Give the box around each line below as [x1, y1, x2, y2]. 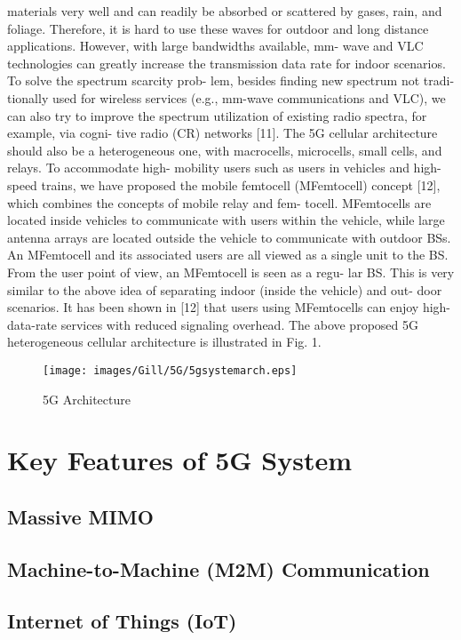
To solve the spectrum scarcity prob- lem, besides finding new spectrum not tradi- [7, 71, 455, 90]
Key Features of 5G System [7, 442, 353, 478]
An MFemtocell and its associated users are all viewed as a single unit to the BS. [7, 245, 449, 264]
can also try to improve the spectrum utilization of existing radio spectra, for [7, 106, 427, 124]
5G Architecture [43, 389, 131, 408]
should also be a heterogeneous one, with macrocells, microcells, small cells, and [7, 140, 442, 159]
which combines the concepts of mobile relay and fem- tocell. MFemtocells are [7, 193, 432, 212]
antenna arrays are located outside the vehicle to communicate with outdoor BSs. [7, 228, 451, 246]
